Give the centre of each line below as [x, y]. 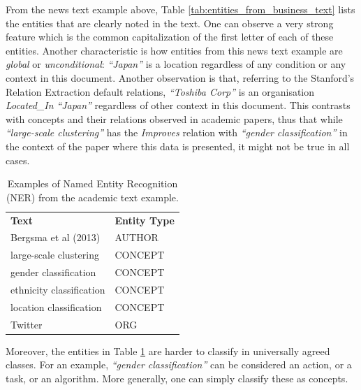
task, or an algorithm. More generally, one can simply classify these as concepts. [177, 378]
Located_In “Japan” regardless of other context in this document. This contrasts [178, 105]
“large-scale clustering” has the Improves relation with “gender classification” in [177, 132]
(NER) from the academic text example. [93, 197]
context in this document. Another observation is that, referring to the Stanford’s [180, 77]
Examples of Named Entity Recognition [93, 183]
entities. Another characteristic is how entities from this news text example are [174, 50]
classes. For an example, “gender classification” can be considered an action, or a [179, 364]
